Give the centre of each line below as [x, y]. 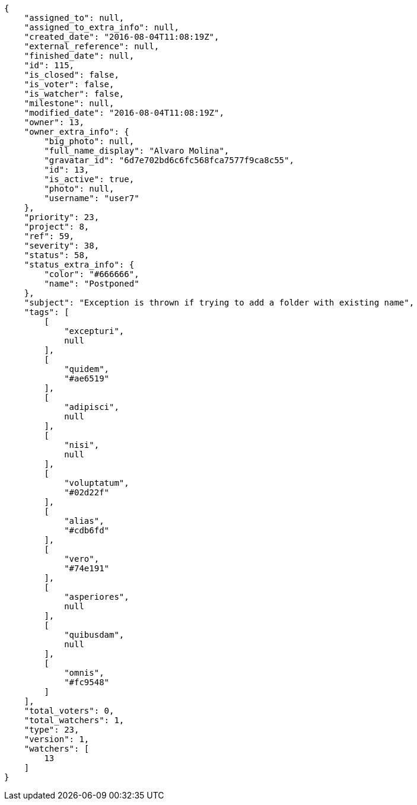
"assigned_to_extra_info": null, [102, 27]
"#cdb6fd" [87, 530]
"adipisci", [92, 407]
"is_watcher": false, [74, 94]
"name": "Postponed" [92, 284]
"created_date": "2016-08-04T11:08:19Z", [122, 37]
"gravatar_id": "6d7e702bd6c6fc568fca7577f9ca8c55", [169, 160]
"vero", [82, 559]
